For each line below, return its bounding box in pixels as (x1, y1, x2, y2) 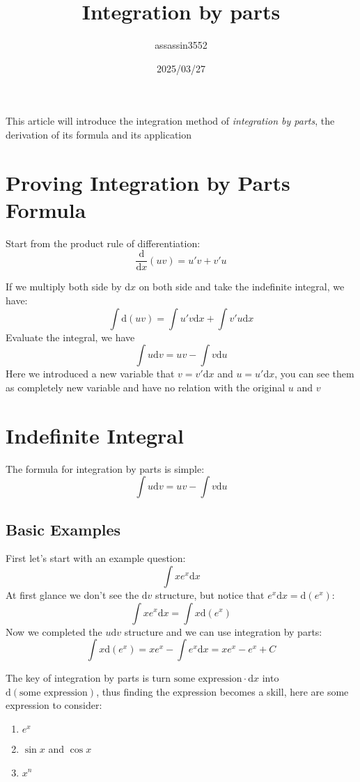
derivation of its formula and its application (6, 127, 192, 141)
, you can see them (274, 366, 354, 381)
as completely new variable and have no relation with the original (6, 380, 285, 394)
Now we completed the (6, 624, 102, 639)
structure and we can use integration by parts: (124, 624, 322, 639)
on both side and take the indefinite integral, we (139, 279, 345, 294)
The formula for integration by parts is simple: (6, 461, 205, 476)
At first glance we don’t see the (6, 587, 139, 602)
